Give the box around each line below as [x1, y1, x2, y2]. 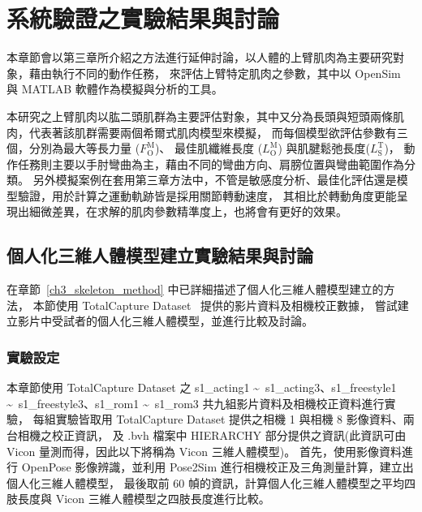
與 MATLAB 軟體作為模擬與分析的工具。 [6, 80, 223, 97]
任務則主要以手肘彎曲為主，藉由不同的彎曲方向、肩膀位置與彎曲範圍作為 [17, 155, 404, 172]
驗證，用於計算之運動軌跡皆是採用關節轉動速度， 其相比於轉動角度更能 [17, 187, 397, 204]
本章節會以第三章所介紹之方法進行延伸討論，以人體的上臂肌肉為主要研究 [6, 49, 393, 66]
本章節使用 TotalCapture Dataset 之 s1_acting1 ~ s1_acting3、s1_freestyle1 [6, 379, 397, 396]
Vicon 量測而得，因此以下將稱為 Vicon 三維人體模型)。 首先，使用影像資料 [6, 442, 402, 459]
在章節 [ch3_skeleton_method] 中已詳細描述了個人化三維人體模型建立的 [6, 281, 384, 298]
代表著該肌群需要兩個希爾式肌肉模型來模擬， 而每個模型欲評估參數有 [28, 123, 397, 140]
